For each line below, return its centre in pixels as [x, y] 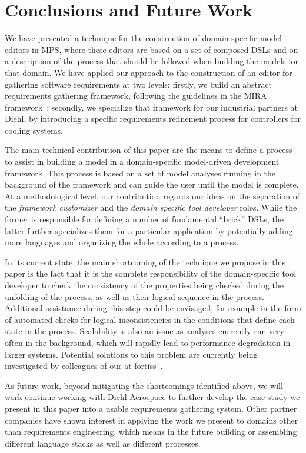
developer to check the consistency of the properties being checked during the [144, 285]
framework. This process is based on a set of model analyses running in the [140, 173]
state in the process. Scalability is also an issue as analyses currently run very [144, 331]
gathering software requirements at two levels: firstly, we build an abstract [139, 84]
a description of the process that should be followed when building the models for [152, 61]
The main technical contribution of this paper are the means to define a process [149, 150]
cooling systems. [34, 130]
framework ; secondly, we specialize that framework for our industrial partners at [152, 107]
